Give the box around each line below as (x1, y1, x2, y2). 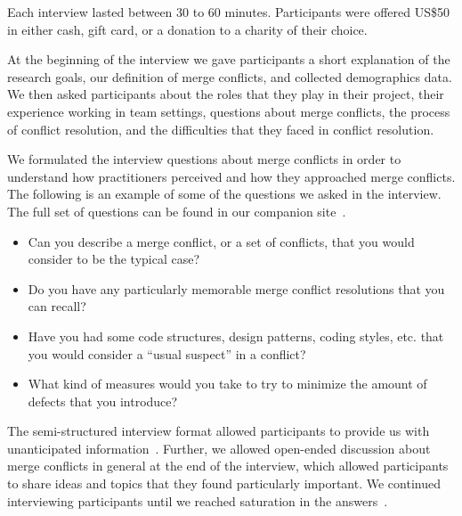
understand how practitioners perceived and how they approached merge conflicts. (7, 167, 456, 185)
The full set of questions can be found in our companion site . (7, 201, 346, 220)
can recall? (28, 297, 86, 315)
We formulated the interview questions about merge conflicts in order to (7, 150, 401, 168)
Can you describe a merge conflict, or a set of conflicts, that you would (28, 232, 415, 250)
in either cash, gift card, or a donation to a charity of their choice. (7, 20, 368, 38)
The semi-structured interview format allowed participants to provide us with (7, 422, 430, 440)
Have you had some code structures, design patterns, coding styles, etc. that (28, 326, 444, 345)
